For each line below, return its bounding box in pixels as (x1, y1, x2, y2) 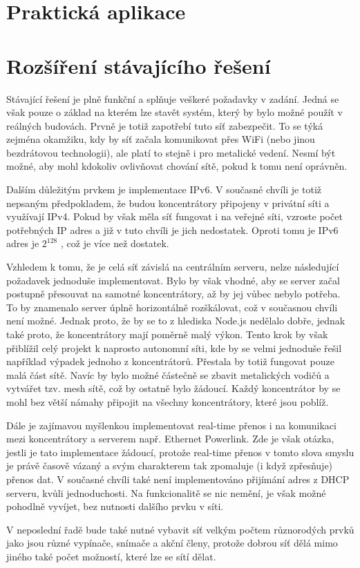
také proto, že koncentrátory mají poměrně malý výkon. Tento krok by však (6, 327, 328, 341)
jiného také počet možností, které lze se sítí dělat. (6, 549, 216, 563)
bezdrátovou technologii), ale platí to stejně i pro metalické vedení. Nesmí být (6, 145, 336, 159)
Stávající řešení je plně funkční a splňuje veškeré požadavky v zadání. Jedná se (6, 91, 339, 106)
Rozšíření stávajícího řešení (6, 51, 271, 79)
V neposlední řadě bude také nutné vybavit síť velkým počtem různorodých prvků (6, 522, 354, 536)
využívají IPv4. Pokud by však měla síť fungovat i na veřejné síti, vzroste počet (6, 209, 343, 224)
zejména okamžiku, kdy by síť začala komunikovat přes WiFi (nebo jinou (6, 132, 315, 146)
